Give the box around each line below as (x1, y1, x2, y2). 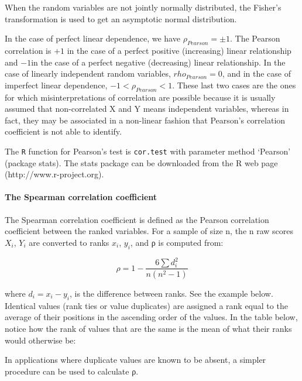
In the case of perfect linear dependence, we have (5, 32, 180, 44)
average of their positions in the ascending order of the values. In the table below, (5, 311, 298, 323)
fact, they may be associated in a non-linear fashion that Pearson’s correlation (5, 114, 286, 126)
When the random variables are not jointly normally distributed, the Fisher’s (5, 1, 282, 13)
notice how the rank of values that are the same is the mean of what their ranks (5, 322, 292, 334)
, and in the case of (222, 67, 291, 80)
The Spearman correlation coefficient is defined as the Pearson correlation (5, 213, 269, 225)
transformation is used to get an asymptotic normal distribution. (5, 12, 237, 25)
